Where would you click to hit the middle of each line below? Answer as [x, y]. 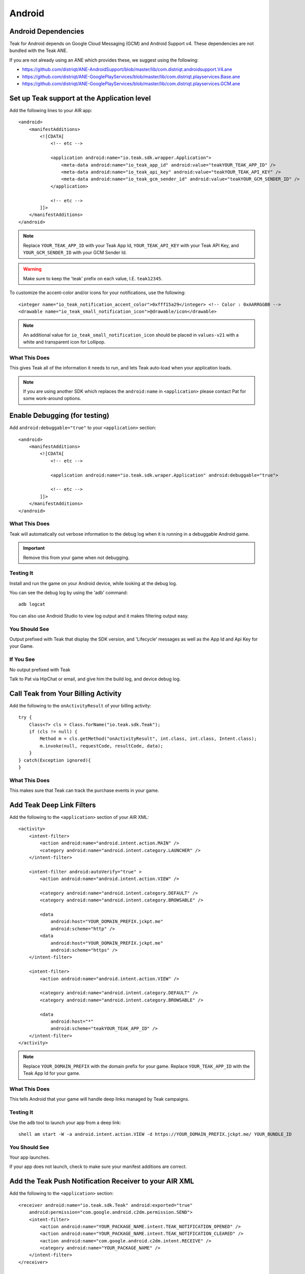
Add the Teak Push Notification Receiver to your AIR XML [102, 1182]
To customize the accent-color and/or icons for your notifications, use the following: [97, 293]
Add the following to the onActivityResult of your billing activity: [80, 705]
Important [34, 548]
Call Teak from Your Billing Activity [66, 693]
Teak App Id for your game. [52, 1073]
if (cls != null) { [53, 732]
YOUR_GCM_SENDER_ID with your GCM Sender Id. [75, 252]
